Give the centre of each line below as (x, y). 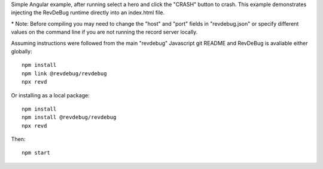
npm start (36, 153)
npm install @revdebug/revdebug (69, 117)
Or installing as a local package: (50, 95)
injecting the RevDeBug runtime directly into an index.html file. (88, 13)
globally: (22, 51)
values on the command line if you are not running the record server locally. (104, 32)
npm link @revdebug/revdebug (64, 73)
